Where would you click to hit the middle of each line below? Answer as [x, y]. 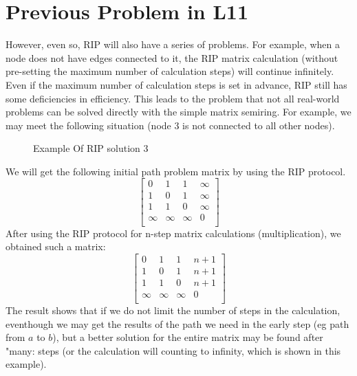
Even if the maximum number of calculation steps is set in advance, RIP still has [176, 84]
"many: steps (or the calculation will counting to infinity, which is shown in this [173, 350]
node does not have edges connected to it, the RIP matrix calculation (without [172, 57]
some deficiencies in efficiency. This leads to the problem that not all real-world [173, 98]
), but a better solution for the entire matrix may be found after [188, 337]
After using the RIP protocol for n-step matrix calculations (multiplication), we [173, 233]
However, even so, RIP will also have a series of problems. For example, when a [173, 44]
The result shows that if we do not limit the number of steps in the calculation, [173, 310]
